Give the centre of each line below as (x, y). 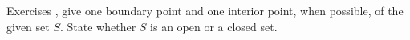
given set (28, 26)
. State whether (98, 26)
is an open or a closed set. (214, 26)
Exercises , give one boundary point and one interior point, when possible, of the (205, 10)
